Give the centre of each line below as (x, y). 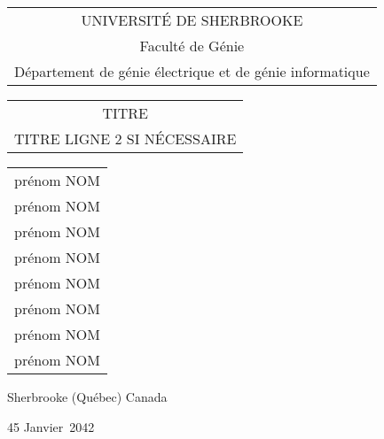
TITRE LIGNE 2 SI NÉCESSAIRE (125, 139)
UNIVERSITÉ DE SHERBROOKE (192, 20)
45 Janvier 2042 (51, 426)
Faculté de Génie (192, 46)
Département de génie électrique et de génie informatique (192, 71)
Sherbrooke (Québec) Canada (87, 397)
